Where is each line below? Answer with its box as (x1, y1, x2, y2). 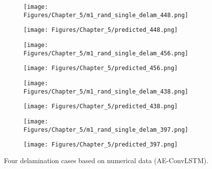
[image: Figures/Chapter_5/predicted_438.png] (24, 103, 178, 110)
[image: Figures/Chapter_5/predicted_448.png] (24, 26, 178, 34)
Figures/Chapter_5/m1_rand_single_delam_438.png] (24, 88, 188, 95)
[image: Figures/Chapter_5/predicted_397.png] (24, 141, 178, 148)
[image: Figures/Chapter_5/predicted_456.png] (24, 65, 178, 72)
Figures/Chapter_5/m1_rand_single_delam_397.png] (24, 126, 188, 133)
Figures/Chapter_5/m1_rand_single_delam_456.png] (24, 49, 188, 57)
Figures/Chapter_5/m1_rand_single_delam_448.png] (24, 11, 188, 19)
